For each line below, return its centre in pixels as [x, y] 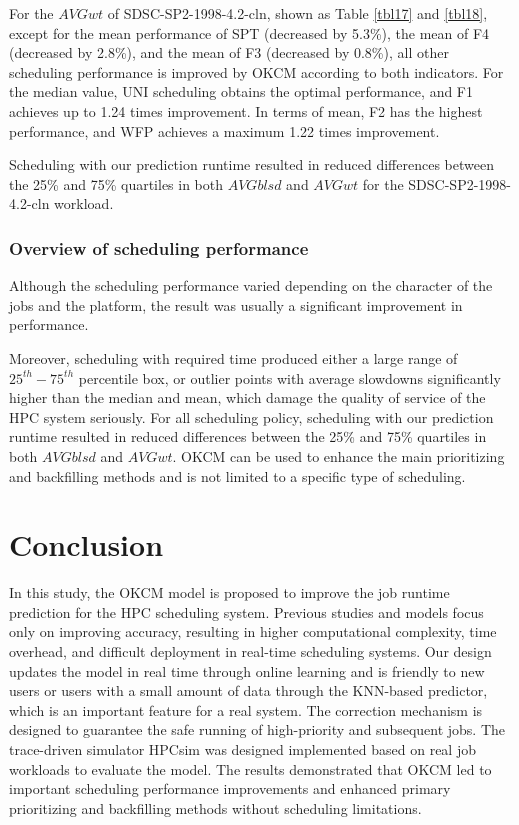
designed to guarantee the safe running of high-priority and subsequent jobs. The [257, 729]
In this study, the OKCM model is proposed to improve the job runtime [229, 592]
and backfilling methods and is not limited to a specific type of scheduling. [237, 475]
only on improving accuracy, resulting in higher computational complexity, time [253, 631]
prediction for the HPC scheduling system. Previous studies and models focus [246, 611]
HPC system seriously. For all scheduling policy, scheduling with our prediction [251, 416]
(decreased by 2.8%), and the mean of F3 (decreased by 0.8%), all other [229, 52]
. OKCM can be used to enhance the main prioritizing [338, 455]
